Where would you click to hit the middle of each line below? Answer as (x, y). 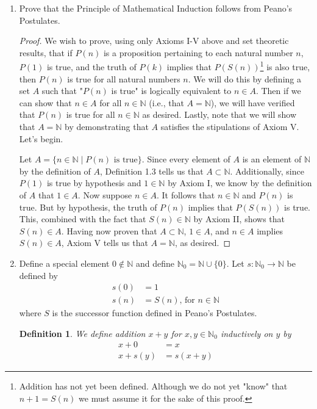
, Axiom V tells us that (105, 243)
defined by (38, 275)
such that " (62, 91)
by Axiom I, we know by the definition (240, 183)
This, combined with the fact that (83, 219)
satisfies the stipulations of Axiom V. (230, 126)
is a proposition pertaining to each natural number (198, 52)
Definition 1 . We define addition (82, 333)
